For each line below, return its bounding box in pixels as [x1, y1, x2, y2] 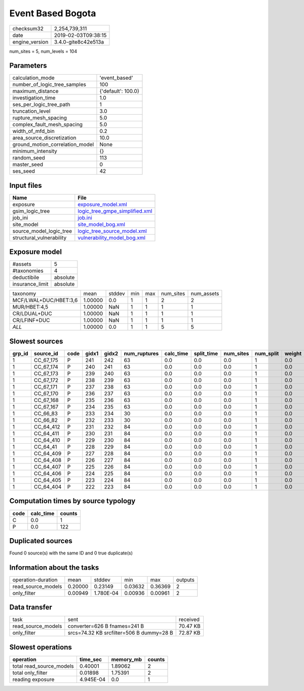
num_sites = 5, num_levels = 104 [9, 48, 78, 54]
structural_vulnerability [12, 234, 67, 241]
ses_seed [12, 168, 35, 175]
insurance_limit [12, 281, 49, 288]
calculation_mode [12, 74, 55, 81]
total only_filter [12, 669, 48, 676]
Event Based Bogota [9, 8, 96, 19]
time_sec [79, 655, 102, 663]
